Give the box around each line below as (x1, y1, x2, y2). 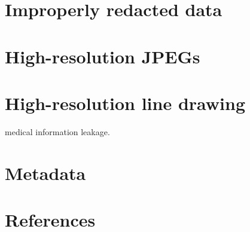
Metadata (5, 160, 86, 185)
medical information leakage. (5, 125, 110, 138)
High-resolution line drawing (5, 90, 246, 115)
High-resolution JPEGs (5, 44, 200, 68)
